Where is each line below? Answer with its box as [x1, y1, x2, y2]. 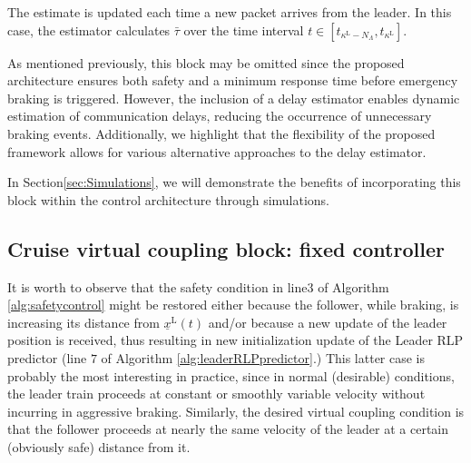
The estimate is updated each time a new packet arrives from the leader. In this [7, 3, 452, 21]
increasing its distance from [7, 312, 160, 331]
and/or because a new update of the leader [208, 312, 447, 331]
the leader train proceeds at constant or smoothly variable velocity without [7, 384, 426, 403]
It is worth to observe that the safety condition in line [7, 277, 308, 296]
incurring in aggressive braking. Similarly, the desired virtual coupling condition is [7, 401, 465, 420]
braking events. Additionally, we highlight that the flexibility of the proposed [7, 123, 436, 143]
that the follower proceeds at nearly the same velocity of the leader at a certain [7, 419, 449, 438]
